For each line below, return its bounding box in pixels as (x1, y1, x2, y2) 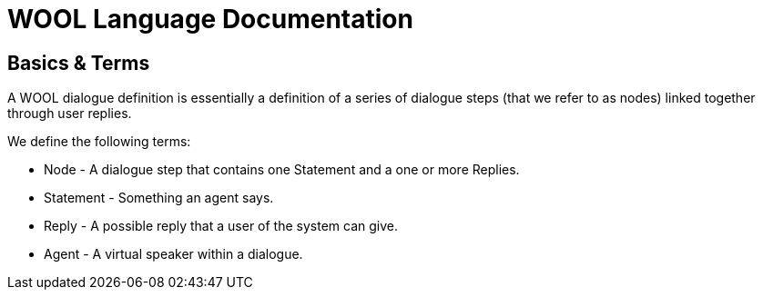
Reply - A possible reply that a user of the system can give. (44, 218, 398, 234)
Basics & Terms (7, 51, 150, 74)
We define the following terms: (7, 134, 191, 150)
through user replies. (7, 105, 132, 122)
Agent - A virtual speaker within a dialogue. (44, 246, 303, 262)
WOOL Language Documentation (7, 4, 413, 35)
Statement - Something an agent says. (44, 190, 274, 206)
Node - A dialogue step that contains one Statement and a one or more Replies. (44, 162, 520, 178)
